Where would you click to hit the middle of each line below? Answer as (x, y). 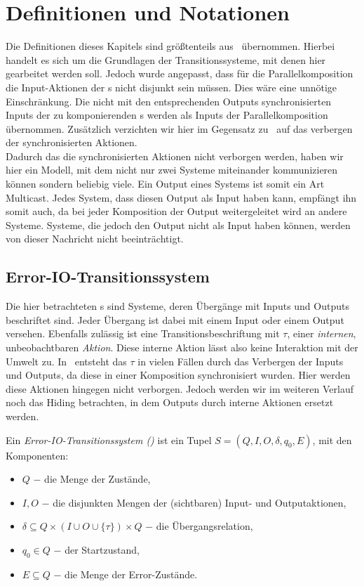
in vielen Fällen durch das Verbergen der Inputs (241, 361)
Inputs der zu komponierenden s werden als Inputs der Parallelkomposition (167, 115)
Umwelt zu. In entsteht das (66, 361)
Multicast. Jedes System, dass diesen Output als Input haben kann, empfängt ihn (181, 197)
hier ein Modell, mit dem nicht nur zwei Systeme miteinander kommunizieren (172, 170)
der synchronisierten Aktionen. (72, 142)
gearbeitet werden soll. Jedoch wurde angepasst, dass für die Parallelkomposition (180, 73)
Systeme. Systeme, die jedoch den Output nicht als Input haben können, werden (178, 224)
